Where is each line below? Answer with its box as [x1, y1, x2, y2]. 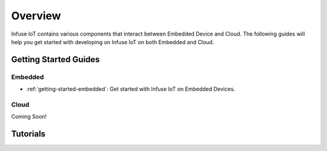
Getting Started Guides [11, 54, 100, 65]
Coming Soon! [11, 113, 47, 120]
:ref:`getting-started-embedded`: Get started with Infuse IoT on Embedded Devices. [26, 85, 236, 93]
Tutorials [11, 129, 45, 139]
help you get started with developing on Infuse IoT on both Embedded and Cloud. [11, 38, 214, 45]
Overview [11, 9, 61, 22]
